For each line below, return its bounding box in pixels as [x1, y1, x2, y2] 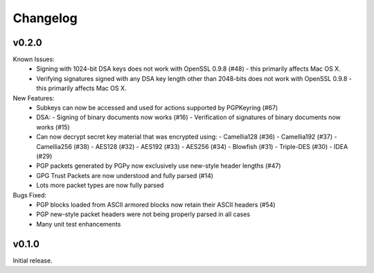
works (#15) [36, 123, 71, 131]
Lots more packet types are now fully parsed [36, 181, 164, 190]
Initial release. [12, 256, 53, 265]
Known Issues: [12, 55, 55, 64]
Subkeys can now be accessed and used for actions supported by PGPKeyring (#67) [36, 104, 278, 112]
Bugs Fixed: [12, 191, 47, 199]
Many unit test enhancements [36, 220, 121, 228]
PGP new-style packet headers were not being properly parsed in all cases [36, 210, 251, 218]
